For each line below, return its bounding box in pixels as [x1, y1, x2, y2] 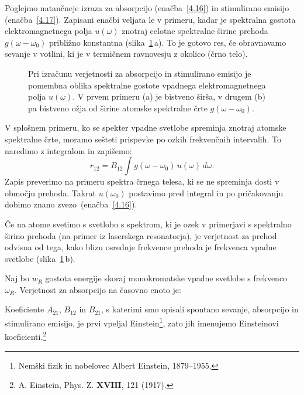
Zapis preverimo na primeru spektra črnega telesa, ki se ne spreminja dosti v [5, 175, 279, 188]
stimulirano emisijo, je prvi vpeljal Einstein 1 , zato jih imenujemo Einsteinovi [5, 315, 279, 329]
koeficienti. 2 [5, 329, 47, 342]
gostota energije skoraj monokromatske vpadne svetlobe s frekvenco [45, 272, 288, 284]
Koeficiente [5, 303, 44, 315]
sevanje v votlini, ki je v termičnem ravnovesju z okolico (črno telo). [5, 47, 248, 60]
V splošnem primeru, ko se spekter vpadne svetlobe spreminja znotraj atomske [5, 121, 286, 134]
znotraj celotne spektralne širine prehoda [122, 25, 268, 37]
